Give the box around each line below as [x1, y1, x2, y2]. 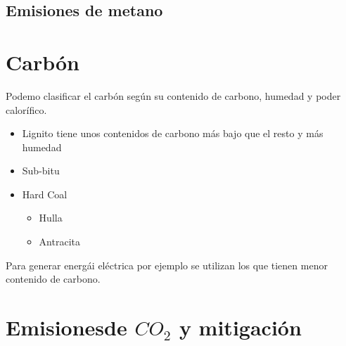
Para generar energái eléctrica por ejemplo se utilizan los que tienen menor [6, 257, 328, 272]
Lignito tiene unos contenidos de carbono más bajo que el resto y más [22, 126, 323, 141]
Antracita [39, 234, 80, 249]
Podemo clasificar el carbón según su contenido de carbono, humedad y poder [6, 88, 341, 103]
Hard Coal [22, 186, 68, 201]
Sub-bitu [22, 163, 60, 178]
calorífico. [6, 102, 47, 117]
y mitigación [179, 313, 302, 342]
